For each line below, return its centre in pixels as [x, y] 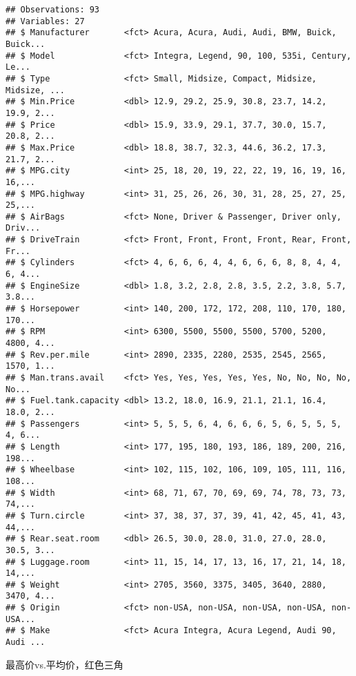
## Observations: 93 [53, 10]
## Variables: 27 [45, 21]
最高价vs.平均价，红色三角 [65, 664]
